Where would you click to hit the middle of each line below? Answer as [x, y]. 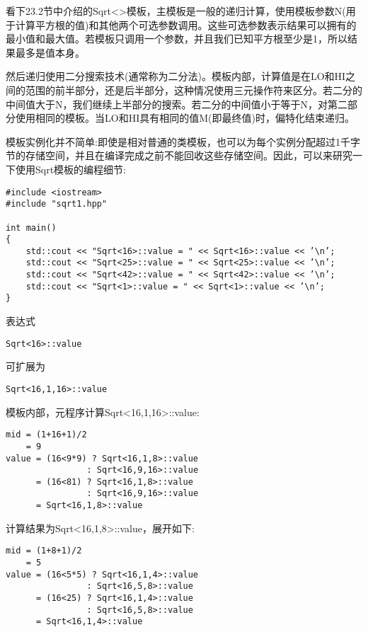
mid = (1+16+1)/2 [46, 435]
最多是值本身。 [50, 52]
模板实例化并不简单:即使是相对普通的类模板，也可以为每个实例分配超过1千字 [183, 141]
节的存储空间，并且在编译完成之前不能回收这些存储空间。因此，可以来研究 [179, 155]
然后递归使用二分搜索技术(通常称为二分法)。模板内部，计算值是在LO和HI [176, 76]
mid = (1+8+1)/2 [44, 551]
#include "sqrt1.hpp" [57, 204]
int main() [31, 228]
